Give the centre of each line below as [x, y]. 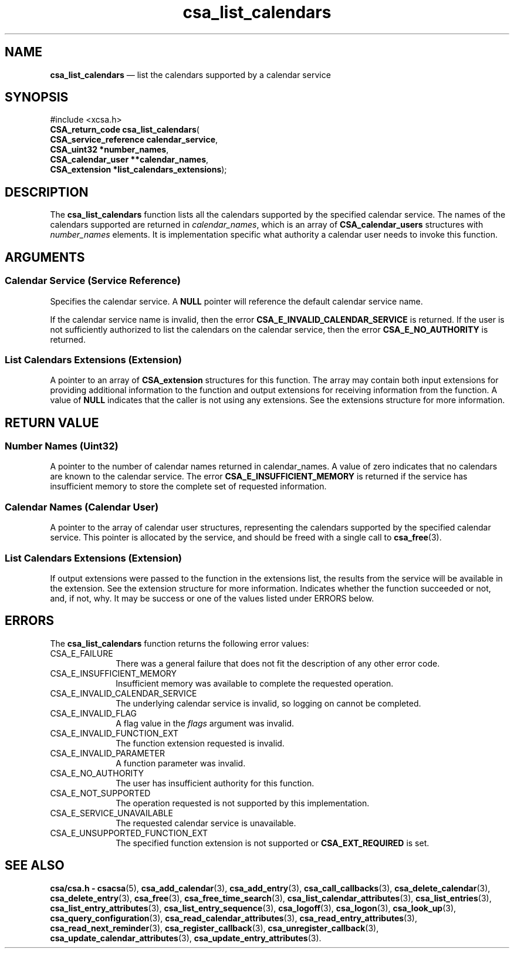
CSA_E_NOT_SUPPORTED [100, 793]
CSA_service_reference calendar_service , [134, 140]
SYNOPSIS [37, 97]
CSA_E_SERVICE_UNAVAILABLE [111, 813]
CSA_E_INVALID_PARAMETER [107, 753]
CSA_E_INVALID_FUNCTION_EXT [114, 733]
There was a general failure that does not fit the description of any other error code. [278, 663]
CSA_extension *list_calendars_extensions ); [138, 170]
